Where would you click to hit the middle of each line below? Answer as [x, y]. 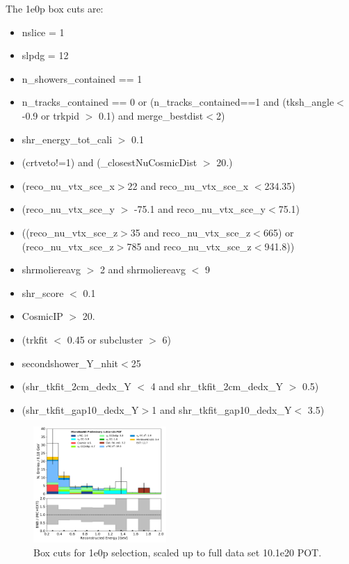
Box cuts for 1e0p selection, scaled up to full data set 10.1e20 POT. [178, 552]
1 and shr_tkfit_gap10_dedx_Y [222, 409]
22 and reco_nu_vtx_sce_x [188, 185]
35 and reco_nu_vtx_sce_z [190, 232]
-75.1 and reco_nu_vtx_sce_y [200, 209]
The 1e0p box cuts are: [55, 8]
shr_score [43, 292]
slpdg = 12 [45, 55]
